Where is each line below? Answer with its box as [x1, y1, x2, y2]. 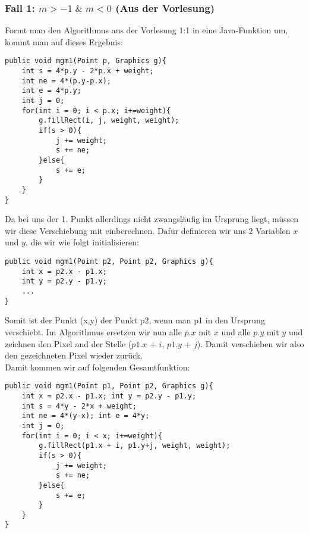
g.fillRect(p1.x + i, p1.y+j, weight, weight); [39, 441, 231, 450]
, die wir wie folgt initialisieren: [25, 236, 140, 248]
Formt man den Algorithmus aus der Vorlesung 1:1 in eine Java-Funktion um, [5, 24, 288, 36]
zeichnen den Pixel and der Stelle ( [5, 337, 132, 350]
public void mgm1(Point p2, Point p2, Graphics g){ [5, 257, 213, 266]
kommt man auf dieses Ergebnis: [5, 35, 123, 48]
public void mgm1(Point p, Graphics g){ [5, 57, 167, 66]
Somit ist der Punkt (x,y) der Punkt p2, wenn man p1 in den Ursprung [5, 314, 265, 326]
